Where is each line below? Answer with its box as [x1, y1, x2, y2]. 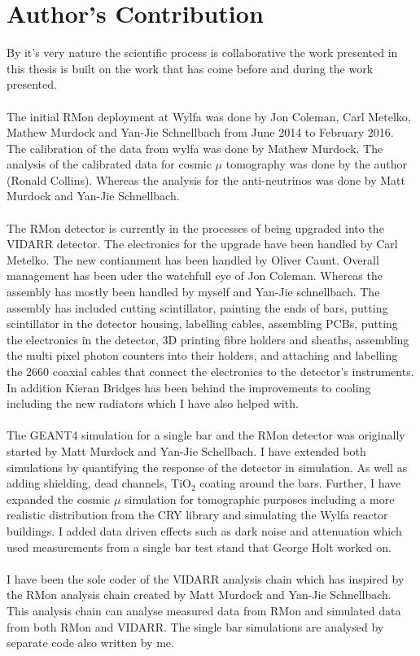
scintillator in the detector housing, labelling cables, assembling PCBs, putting [7, 315, 398, 332]
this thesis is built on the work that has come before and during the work [7, 59, 374, 77]
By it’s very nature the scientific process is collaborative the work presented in [7, 44, 398, 61]
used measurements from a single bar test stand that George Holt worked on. [7, 538, 392, 555]
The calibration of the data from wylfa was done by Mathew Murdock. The [7, 139, 383, 156]
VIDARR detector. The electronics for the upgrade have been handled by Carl [7, 235, 398, 252]
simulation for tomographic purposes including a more [125, 490, 395, 507]
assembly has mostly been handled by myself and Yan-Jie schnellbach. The [7, 283, 380, 300]
